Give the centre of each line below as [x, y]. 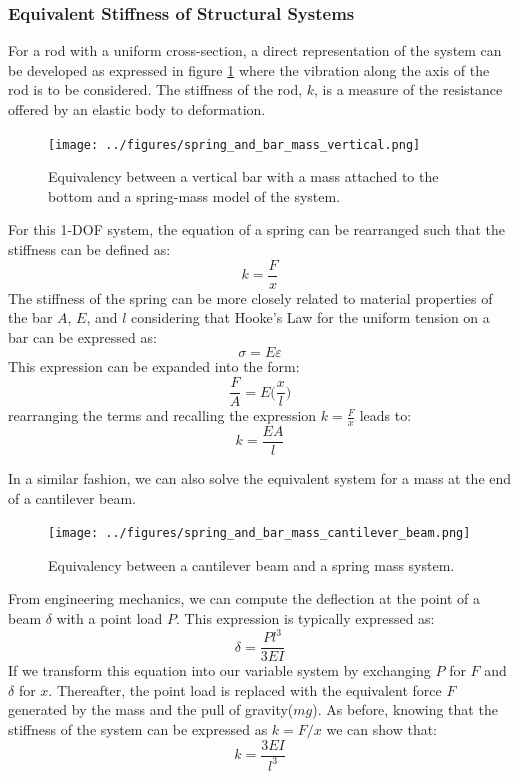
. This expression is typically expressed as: [305, 618]
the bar [30, 317]
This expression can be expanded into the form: [154, 366]
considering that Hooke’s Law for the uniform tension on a [310, 317]
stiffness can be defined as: [89, 249]
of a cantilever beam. [72, 497]
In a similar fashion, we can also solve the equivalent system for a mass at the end [260, 478]
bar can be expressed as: [82, 336]
